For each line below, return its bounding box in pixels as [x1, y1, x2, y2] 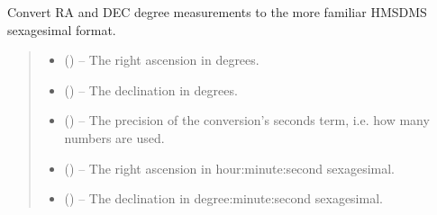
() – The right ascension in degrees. [64, 50, 259, 69]
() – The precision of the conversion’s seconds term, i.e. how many [64, 111, 430, 130]
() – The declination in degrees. [64, 80, 238, 99]
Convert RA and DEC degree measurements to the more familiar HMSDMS [7, 3, 427, 21]
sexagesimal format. [7, 20, 116, 39]
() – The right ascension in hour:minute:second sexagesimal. [64, 158, 395, 177]
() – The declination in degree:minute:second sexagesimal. [64, 189, 383, 208]
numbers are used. [64, 128, 165, 147]
